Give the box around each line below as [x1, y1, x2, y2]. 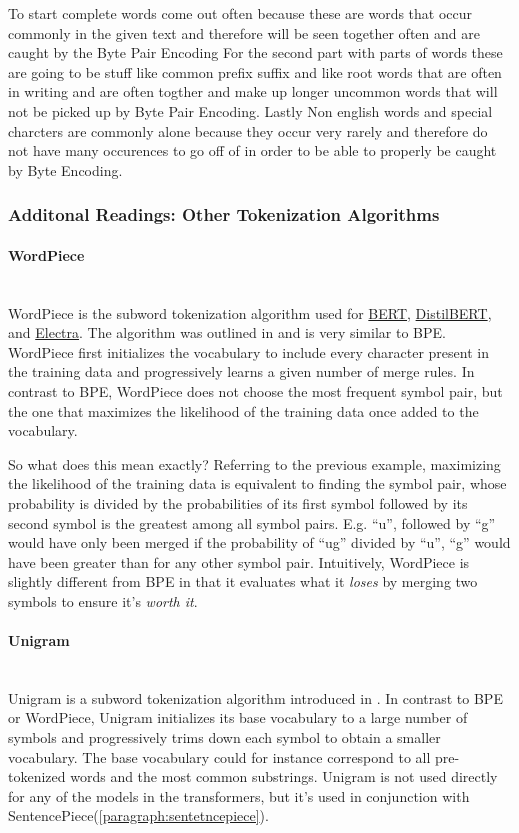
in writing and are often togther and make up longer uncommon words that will [8, 81, 498, 102]
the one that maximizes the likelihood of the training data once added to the [8, 400, 479, 421]
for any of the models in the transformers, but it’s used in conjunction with [8, 785, 470, 806]
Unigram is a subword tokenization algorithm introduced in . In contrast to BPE [8, 687, 503, 708]
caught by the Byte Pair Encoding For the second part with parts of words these [8, 42, 503, 63]
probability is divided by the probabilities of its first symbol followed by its [8, 492, 468, 513]
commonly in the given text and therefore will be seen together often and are [8, 22, 480, 43]
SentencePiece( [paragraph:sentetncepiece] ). [8, 805, 269, 826]
